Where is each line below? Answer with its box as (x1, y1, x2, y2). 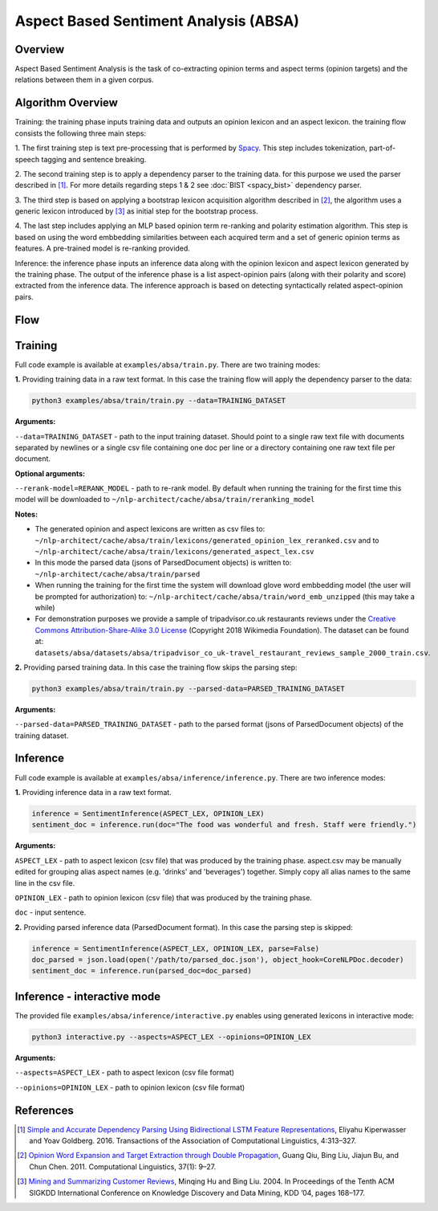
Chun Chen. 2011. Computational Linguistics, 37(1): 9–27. (29, 1161, 217, 1172)
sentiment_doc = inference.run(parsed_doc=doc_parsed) (31, 966, 252, 976)
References (14, 1103, 74, 1117)
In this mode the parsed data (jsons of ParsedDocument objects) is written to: (34, 558, 292, 568)
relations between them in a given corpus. (14, 75, 154, 84)
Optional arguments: (14, 468, 86, 478)
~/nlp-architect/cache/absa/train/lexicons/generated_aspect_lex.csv (34, 547, 314, 557)
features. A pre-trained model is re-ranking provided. (14, 243, 190, 253)
